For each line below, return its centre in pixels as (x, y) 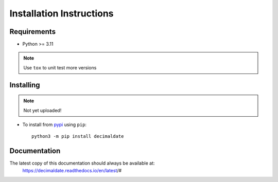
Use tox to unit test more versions (60, 67)
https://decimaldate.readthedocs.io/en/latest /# (72, 170)
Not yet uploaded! (42, 110)
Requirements (33, 32)
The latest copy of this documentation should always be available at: (82, 163)
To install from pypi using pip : (55, 125)
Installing (25, 85)
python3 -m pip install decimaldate (78, 136)
